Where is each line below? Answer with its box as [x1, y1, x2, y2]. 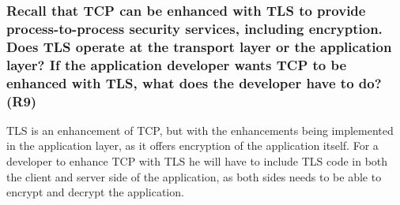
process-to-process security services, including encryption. [6, 18, 383, 38]
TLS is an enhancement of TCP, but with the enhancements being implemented [6, 121, 394, 138]
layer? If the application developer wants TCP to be [6, 54, 347, 74]
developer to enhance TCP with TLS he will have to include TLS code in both [6, 153, 388, 170]
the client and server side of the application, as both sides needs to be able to [6, 168, 382, 184]
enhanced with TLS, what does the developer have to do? [6, 73, 382, 92]
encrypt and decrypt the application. [6, 184, 184, 200]
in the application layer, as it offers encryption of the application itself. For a [6, 137, 379, 154]
